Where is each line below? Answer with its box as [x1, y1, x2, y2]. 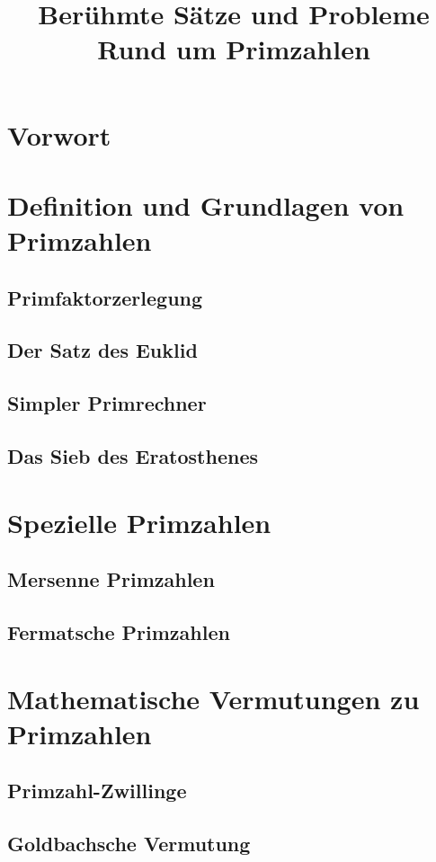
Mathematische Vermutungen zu [7, 680, 420, 716]
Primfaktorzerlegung [7, 283, 203, 311]
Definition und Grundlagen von [7, 186, 405, 223]
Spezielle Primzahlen [7, 503, 271, 540]
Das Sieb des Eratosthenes [7, 442, 259, 470]
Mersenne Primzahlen [7, 565, 215, 593]
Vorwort [7, 116, 111, 153]
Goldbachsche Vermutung [7, 830, 251, 858]
